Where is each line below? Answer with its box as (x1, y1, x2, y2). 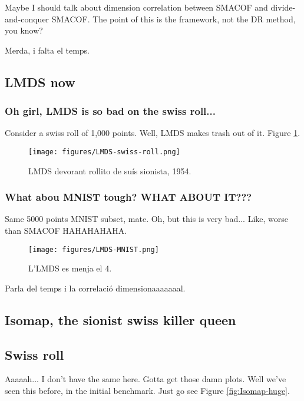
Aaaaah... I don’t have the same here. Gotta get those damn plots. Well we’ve (5, 373, 286, 385)
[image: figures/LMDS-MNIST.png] (28, 245, 159, 254)
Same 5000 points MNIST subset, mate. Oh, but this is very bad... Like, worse (5, 213, 288, 225)
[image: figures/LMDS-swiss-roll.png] (28, 147, 180, 156)
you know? (5, 24, 43, 37)
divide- (270, 1, 296, 13)
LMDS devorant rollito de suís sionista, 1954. (28, 164, 191, 177)
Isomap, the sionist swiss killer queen (5, 310, 236, 329)
